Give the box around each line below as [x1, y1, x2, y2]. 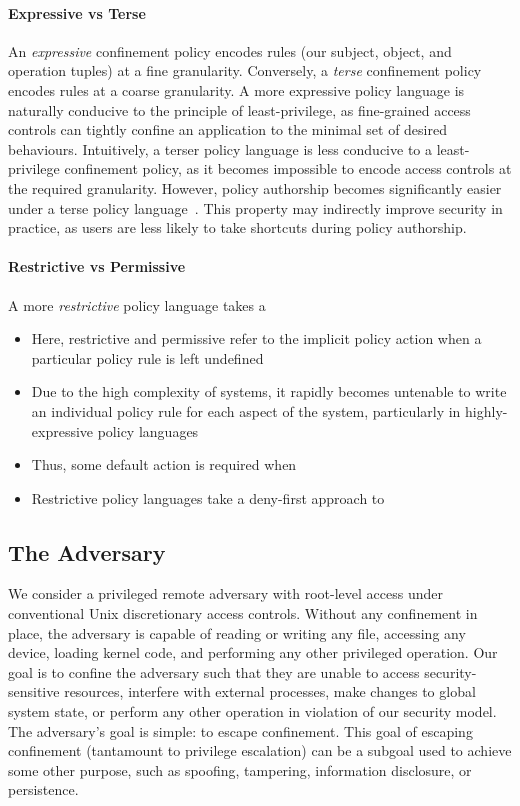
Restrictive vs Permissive [8, 256, 186, 277]
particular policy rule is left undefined [31, 347, 264, 368]
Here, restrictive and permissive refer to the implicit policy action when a [31, 328, 482, 349]
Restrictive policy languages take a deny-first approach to [31, 487, 385, 508]
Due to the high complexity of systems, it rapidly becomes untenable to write [31, 381, 507, 402]
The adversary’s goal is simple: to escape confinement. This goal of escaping [8, 720, 473, 741]
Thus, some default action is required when [31, 454, 297, 475]
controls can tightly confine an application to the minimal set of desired [8, 119, 447, 140]
